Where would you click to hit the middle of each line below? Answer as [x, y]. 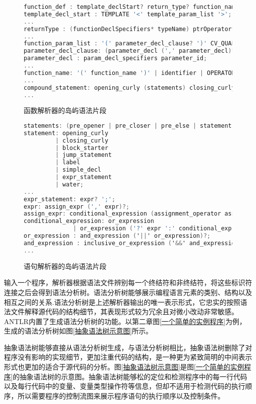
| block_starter [82, 148]
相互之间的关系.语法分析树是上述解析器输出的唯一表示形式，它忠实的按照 [122, 302]
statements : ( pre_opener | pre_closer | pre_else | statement [128, 126]
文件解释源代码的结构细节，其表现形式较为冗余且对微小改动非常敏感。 [124, 312]
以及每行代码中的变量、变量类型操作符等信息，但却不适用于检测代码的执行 [125, 386]
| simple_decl [78, 170]
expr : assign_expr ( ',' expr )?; [77, 206]
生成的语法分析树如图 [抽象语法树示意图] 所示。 [78, 331]
